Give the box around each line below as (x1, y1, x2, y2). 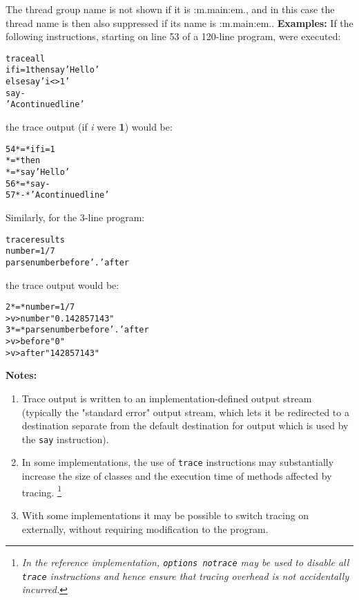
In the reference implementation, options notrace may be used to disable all (21, 555, 349, 570)
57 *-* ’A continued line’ (6, 190, 110, 200)
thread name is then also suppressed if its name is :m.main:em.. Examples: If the (6, 15, 353, 30)
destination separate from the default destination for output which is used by (21, 418, 349, 433)
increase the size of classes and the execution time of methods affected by (21, 469, 332, 483)
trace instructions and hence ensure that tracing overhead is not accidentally (21, 568, 349, 583)
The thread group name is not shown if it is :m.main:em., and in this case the (6, 2, 335, 16)
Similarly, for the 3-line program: (6, 209, 145, 224)
